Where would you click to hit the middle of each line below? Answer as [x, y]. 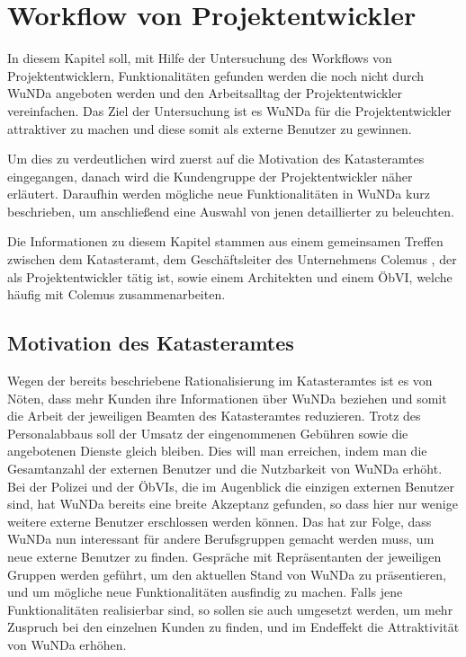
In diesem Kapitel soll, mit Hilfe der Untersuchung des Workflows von [200, 58]
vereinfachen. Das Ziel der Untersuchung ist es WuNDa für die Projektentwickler [229, 110]
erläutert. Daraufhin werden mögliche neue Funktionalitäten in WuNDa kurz [219, 194]
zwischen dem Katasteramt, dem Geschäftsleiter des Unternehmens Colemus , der [232, 259]
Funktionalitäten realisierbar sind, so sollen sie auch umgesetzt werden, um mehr [230, 609]
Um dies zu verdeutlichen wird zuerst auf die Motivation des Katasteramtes [216, 159]
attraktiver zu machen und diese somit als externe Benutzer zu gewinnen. [210, 128]
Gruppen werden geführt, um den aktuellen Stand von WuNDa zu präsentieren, [227, 574]
